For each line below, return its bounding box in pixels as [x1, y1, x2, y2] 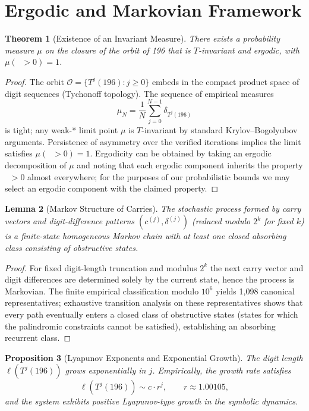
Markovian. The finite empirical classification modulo [5, 284, 199, 297]
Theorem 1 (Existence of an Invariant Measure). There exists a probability [5, 32, 280, 45]
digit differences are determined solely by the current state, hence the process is [5, 273, 295, 285]
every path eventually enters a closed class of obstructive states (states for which [5, 308, 298, 320]
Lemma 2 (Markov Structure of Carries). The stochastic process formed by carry [5, 202, 301, 214]
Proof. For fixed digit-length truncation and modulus [5, 261, 197, 274]
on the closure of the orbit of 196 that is [45, 43, 191, 56]
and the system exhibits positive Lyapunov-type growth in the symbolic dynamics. [5, 395, 298, 407]
